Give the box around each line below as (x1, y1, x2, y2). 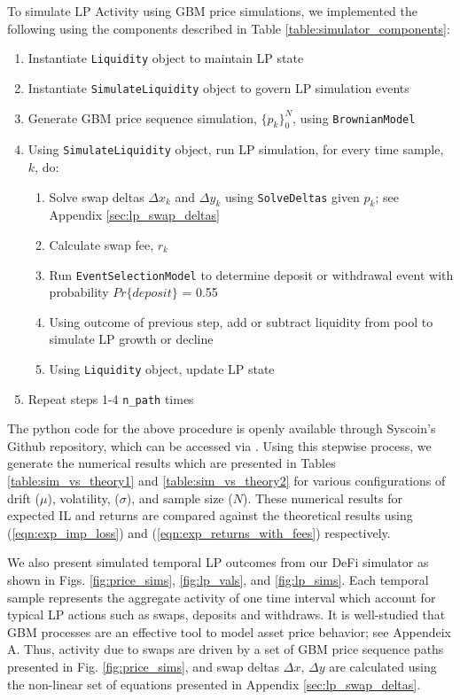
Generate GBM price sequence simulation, (27, 108, 257, 127)
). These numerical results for (242, 488, 402, 507)
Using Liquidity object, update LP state (49, 359, 275, 377)
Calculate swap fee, (49, 235, 154, 253)
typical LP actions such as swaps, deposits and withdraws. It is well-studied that (7, 605, 446, 624)
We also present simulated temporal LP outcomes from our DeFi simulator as (7, 553, 429, 572)
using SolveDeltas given (224, 187, 360, 206)
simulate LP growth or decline (49, 330, 214, 348)
